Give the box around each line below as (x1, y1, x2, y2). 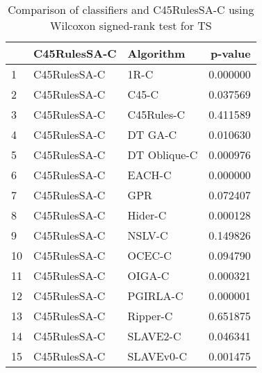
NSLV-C (127, 227, 168, 243)
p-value (210, 45, 251, 61)
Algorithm (127, 45, 186, 61)
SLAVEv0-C (127, 348, 187, 364)
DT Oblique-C (127, 147, 198, 163)
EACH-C (127, 167, 172, 183)
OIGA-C (127, 267, 170, 283)
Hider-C (127, 207, 167, 223)
